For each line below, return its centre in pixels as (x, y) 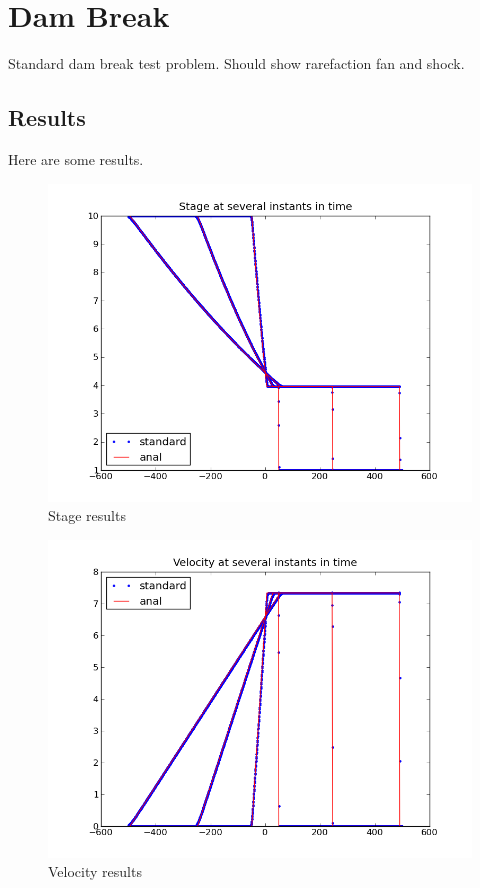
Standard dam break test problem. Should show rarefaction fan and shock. (236, 63)
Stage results (87, 515)
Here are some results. (76, 158)
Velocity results (95, 871)
